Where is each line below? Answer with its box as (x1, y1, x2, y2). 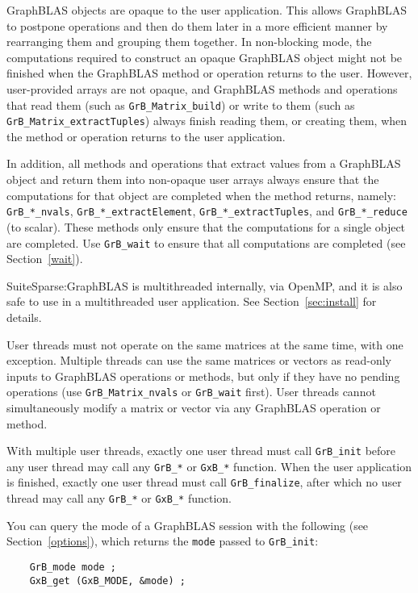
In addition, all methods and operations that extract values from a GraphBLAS (6, 155, 401, 172)
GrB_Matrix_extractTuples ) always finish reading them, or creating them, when (6, 112, 408, 129)
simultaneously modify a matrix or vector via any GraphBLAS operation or (6, 399, 381, 416)
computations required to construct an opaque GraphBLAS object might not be (6, 48, 403, 65)
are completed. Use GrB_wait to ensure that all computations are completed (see (6, 234, 406, 251)
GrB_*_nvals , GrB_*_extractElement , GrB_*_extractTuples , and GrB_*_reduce (6, 203, 408, 219)
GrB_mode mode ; (29, 562, 117, 574)
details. (6, 308, 42, 325)
